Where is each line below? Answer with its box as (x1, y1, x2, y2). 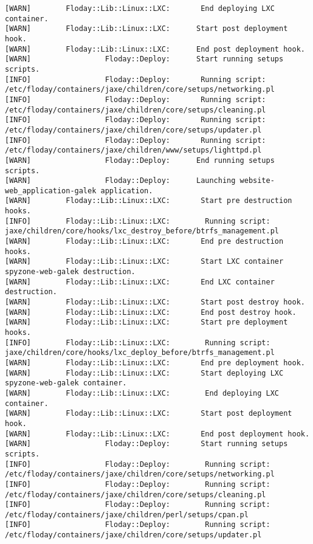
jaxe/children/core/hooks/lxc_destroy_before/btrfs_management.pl (5, 227, 280, 236)
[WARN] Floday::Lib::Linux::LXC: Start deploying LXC (5, 368, 284, 377)
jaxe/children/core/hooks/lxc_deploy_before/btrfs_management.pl (5, 348, 275, 357)
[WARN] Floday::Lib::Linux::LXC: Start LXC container (5, 257, 284, 266)
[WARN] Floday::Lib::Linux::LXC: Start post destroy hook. (5, 298, 305, 307)
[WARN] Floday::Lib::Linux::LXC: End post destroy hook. (5, 308, 297, 317)
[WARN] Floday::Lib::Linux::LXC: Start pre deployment (5, 318, 288, 327)
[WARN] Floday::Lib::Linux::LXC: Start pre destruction (5, 196, 292, 205)
